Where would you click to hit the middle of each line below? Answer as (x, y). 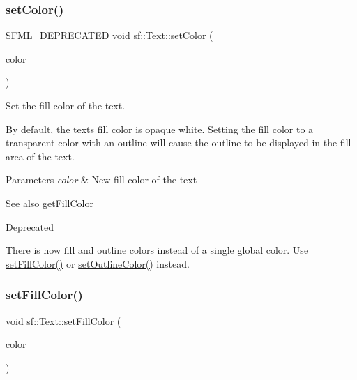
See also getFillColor (50, 203)
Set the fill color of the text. (66, 105)
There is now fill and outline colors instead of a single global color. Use (157, 250)
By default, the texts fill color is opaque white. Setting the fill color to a (160, 129)
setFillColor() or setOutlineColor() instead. (98, 263)
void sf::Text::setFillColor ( (63, 320)
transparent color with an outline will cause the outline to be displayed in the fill (178, 143)
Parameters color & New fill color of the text (101, 180)
